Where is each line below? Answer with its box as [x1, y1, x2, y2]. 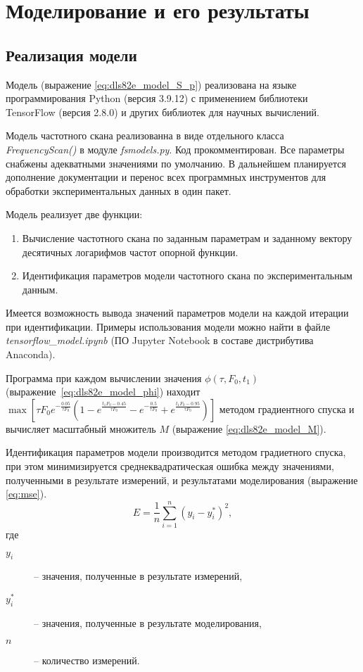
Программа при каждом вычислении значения [6, 370, 202, 385]
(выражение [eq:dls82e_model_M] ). [172, 421, 326, 436]
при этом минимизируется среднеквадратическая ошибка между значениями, [6, 459, 334, 474]
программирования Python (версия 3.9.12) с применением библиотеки [6, 91, 308, 106]
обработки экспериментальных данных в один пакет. [6, 183, 231, 198]
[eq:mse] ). [6, 486, 47, 501]
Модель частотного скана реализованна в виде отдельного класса [6, 128, 284, 143]
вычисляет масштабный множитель [6, 421, 156, 436]
